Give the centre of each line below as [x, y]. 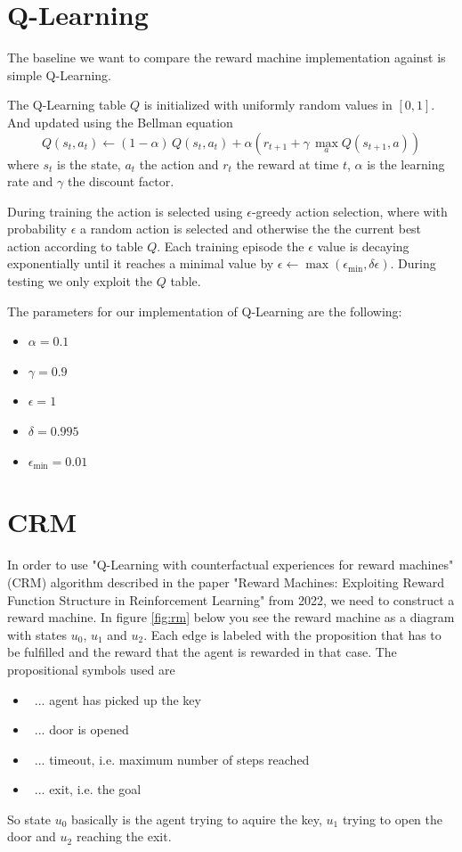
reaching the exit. [124, 836]
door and [32, 836]
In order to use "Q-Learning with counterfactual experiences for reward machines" [231, 565]
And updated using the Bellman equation [120, 122]
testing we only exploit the [80, 281]
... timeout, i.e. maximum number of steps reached [172, 759]
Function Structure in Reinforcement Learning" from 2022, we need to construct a [231, 599]
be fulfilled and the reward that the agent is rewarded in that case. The [202, 652]
